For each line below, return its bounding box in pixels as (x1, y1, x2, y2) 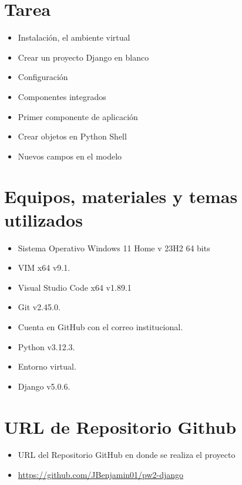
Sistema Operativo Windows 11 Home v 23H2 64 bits (18, 241, 210, 254)
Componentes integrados (18, 90, 106, 102)
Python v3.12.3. (18, 340, 75, 353)
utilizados (4, 207, 83, 231)
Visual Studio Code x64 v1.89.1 (18, 281, 132, 293)
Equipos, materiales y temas (4, 184, 238, 208)
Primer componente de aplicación (18, 110, 138, 122)
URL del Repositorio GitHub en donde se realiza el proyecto (18, 449, 236, 461)
